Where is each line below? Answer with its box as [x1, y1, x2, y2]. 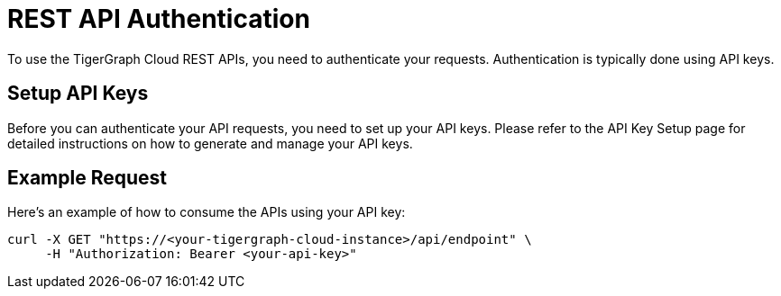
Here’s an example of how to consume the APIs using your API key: [7, 204, 406, 220]
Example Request [7, 166, 167, 190]
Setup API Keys [7, 82, 149, 105]
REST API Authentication [7, 4, 310, 34]
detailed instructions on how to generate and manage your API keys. [7, 135, 413, 151]
